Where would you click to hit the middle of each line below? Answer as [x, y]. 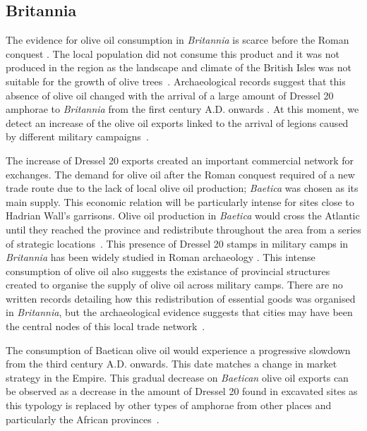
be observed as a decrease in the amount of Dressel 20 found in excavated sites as [182, 391]
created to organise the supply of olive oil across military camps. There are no [174, 285]
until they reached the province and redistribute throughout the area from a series [183, 229]
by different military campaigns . [77, 136]
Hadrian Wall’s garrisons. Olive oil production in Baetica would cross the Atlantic [183, 215]
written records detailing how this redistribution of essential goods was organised [181, 298]
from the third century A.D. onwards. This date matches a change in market [172, 364]
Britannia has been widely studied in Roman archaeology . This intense [161, 257]
